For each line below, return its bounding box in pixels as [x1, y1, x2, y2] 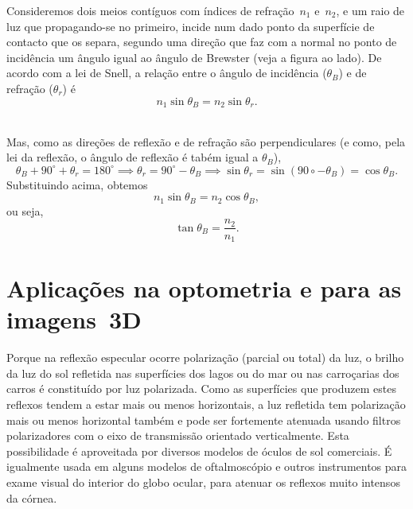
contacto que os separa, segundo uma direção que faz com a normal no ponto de [6, 33, 397, 50]
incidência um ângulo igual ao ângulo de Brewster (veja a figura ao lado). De [6, 49, 382, 65]
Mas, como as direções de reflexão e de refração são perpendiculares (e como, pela [6, 133, 406, 150]
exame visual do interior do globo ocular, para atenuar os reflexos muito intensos [6, 474, 400, 491]
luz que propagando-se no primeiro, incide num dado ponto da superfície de [6, 17, 375, 34]
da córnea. [6, 489, 57, 506]
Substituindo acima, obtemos [6, 176, 148, 192]
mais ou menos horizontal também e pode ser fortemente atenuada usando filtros [6, 411, 401, 428]
